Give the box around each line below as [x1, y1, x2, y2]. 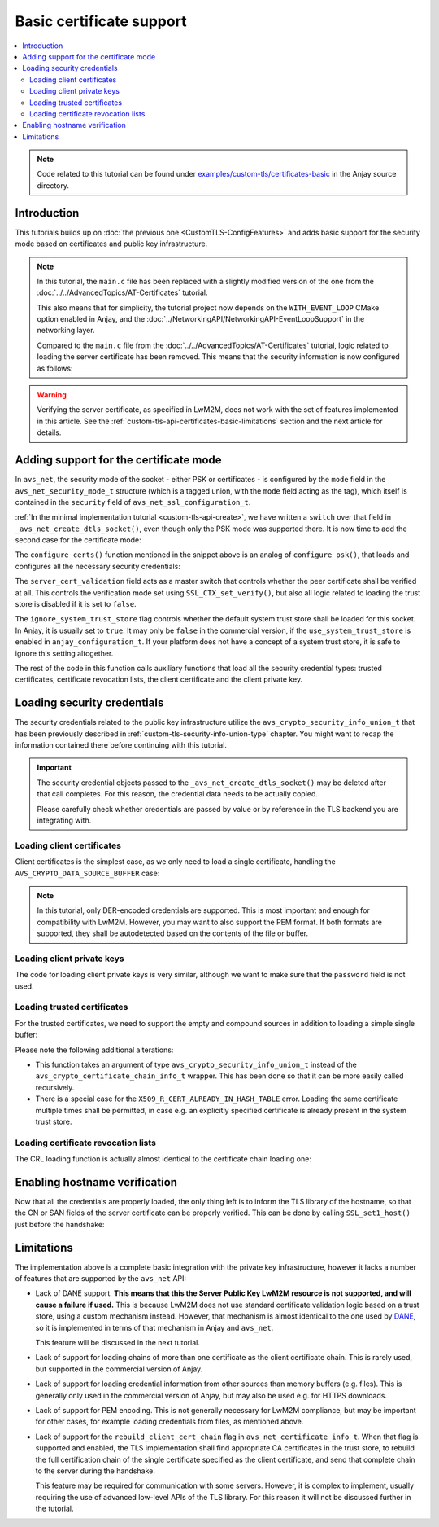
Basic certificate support [15, 12, 187, 30]
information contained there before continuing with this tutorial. [15, 740, 228, 750]
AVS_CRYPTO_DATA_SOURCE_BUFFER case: [15, 868, 160, 878]
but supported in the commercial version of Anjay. [35, 1364, 203, 1374]
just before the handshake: [15, 1219, 105, 1229]
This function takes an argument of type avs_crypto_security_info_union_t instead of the [35, 1060, 358, 1069]
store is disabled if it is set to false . [15, 599, 137, 609]
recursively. [35, 1082, 75, 1092]
